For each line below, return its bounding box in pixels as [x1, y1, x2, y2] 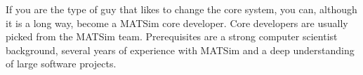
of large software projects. [6, 56, 117, 71]
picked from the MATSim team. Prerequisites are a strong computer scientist [6, 29, 338, 44]
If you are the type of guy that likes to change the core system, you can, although [6, 2, 357, 16]
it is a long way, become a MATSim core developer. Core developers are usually [6, 15, 348, 30]
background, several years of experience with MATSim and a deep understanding [6, 42, 355, 57]
